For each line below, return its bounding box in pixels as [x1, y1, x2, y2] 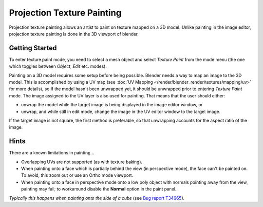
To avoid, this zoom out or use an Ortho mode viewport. [21, 172, 133, 178]
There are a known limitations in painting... [9, 150, 94, 156]
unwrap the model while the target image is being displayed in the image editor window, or [21, 102, 203, 108]
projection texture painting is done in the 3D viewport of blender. [9, 31, 139, 37]
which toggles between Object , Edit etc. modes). [9, 63, 107, 69]
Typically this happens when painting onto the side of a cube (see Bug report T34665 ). [9, 195, 185, 201]
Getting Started [9, 44, 57, 52]
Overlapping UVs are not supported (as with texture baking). [21, 159, 143, 165]
